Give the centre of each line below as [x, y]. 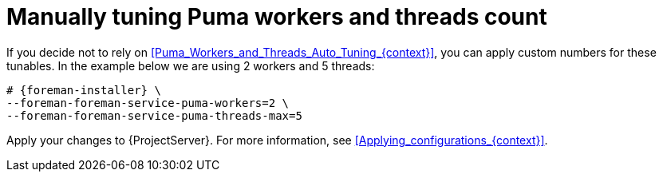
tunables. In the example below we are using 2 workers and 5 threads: [191, 65]
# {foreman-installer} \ [84, 90]
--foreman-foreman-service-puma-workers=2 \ [148, 103]
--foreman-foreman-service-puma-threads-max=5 [154, 115]
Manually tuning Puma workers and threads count [277, 17]
